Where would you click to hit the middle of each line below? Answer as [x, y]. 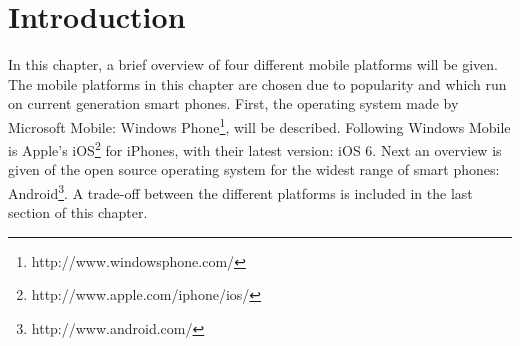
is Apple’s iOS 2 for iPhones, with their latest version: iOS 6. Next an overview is [255, 148]
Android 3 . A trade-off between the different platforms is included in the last [240, 191]
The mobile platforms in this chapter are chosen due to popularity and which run [257, 83]
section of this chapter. [78, 212]
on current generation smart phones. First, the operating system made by [233, 103]
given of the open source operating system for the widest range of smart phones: [254, 169]
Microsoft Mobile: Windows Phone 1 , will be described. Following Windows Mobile [259, 125]
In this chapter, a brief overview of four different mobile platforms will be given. [253, 64]
